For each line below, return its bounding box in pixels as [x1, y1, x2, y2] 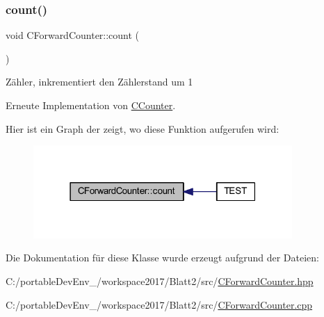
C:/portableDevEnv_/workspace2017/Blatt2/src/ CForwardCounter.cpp [6, 297, 313, 311]
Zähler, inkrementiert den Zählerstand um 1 [6, 74, 193, 89]
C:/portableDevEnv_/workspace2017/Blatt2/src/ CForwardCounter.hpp [6, 273, 314, 288]
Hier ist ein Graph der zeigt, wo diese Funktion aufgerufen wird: [6, 121, 280, 136]
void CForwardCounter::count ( [6, 28, 140, 42]
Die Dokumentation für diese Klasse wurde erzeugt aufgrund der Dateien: [6, 250, 319, 265]
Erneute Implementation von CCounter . [6, 98, 176, 112]
